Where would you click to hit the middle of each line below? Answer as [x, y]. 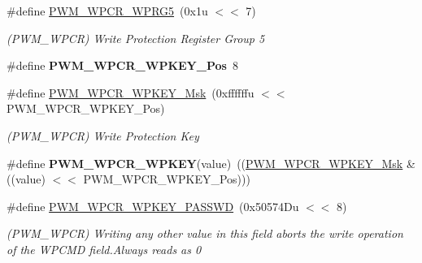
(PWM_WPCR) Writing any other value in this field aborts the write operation [205, 233]
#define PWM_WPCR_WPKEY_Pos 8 [122, 65]
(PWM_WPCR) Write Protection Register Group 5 [136, 38]
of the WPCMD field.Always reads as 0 [104, 249]
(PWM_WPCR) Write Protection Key [103, 135]
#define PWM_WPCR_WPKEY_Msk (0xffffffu [131, 92]
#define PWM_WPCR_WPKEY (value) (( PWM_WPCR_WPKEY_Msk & [211, 163]
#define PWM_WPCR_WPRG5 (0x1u [107, 11]
